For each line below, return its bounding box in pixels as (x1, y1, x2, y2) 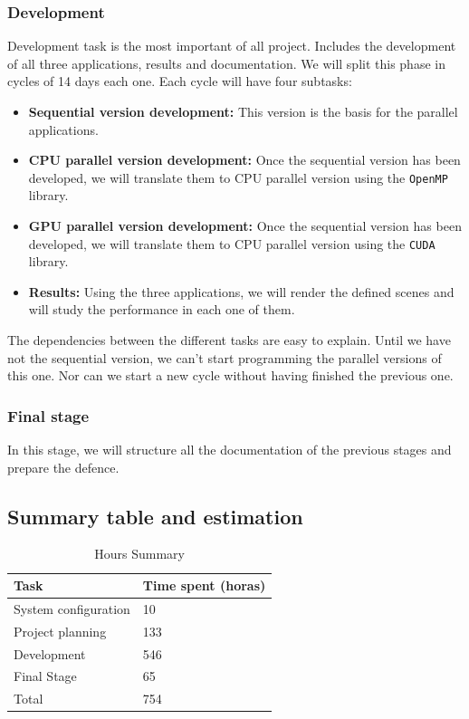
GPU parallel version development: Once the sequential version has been (28, 216, 462, 235)
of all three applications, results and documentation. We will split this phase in (7, 53, 445, 72)
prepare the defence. (7, 457, 120, 476)
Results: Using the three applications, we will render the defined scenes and (28, 282, 455, 301)
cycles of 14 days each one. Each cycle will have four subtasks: (7, 72, 352, 91)
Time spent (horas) (142, 576, 266, 595)
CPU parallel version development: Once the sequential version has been (28, 150, 461, 169)
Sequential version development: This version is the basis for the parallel (28, 102, 458, 120)
